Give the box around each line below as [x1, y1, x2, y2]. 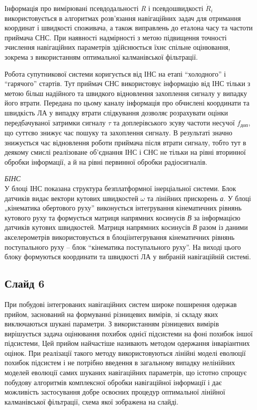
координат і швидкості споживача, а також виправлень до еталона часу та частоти [4, 22, 253, 33]
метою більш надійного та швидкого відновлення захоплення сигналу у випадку [4, 88, 247, 98]
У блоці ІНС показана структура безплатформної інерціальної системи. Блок [4, 183, 236, 193]
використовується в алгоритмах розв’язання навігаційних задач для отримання [4, 12, 241, 23]
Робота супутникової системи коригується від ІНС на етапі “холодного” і [4, 68, 226, 79]
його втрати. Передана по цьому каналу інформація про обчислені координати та [4, 98, 250, 108]
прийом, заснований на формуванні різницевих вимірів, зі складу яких [4, 308, 218, 319]
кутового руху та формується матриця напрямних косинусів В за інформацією [4, 212, 241, 222]
